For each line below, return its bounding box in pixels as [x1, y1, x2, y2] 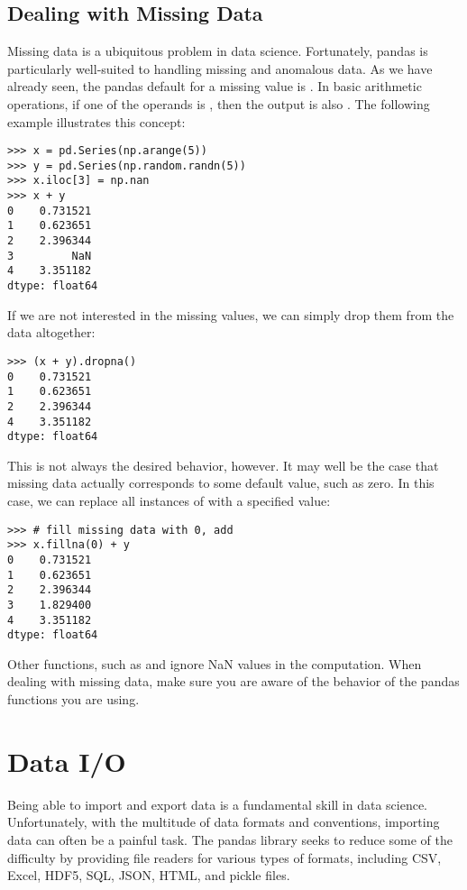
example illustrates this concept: [7, 112, 186, 131]
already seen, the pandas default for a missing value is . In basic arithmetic [7, 77, 422, 96]
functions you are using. [7, 690, 140, 709]
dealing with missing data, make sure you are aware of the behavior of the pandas [7, 672, 460, 691]
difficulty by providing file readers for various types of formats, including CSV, [7, 848, 442, 867]
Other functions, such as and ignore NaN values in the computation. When [7, 654, 422, 673]
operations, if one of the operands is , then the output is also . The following [7, 94, 430, 113]
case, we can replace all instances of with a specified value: [7, 491, 331, 510]
